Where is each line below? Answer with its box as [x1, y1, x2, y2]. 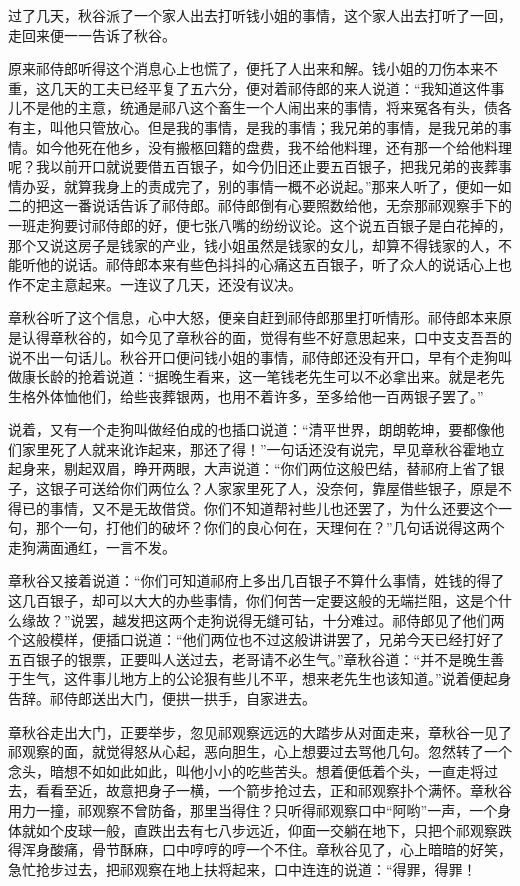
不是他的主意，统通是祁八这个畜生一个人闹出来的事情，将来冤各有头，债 [21, 97, 498, 118]
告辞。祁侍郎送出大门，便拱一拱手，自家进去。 [8, 688, 316, 708]
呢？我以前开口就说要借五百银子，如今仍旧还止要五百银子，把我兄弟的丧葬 [8, 156, 498, 177]
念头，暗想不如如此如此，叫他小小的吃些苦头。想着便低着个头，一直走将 [8, 760, 484, 781]
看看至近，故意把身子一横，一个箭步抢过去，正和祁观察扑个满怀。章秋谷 [35, 780, 512, 801]
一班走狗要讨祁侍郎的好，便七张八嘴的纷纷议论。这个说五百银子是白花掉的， [8, 214, 512, 235]
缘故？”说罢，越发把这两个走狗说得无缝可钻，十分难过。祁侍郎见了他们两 [21, 609, 505, 630]
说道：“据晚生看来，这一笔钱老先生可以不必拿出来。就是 [105, 366, 477, 387]
